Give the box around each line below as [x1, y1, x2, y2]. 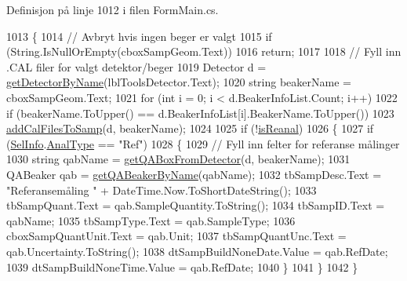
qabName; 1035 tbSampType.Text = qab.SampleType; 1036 [6, 212, 296, 228]
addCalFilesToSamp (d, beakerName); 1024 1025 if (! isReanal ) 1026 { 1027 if [6, 120, 374, 137]
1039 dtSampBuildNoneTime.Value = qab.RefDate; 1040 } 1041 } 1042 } [6, 258, 358, 275]
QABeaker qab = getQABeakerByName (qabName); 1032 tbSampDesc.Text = [6, 166, 382, 182]
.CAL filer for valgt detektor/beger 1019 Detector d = [6, 58, 267, 75]
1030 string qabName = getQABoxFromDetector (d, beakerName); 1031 [6, 151, 351, 167]
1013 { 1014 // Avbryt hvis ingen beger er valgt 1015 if [6, 27, 272, 44]
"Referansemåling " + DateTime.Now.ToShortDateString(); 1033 [6, 181, 317, 198]
